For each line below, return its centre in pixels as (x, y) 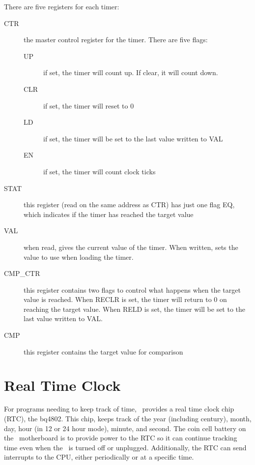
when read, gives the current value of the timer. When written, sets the (131, 247)
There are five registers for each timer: (62, 6)
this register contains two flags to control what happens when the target (132, 289)
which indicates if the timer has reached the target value (109, 214)
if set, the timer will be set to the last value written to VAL (133, 138)
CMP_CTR (22, 273)
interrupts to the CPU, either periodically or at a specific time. (99, 457)
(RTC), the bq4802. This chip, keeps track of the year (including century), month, (128, 418)
